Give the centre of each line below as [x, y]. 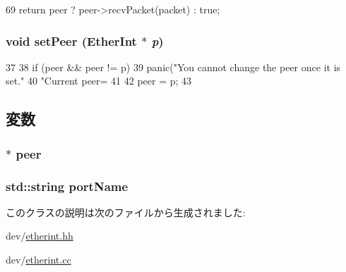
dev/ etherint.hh [40, 236]
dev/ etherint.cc [38, 260]
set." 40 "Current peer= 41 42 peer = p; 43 [99, 81]
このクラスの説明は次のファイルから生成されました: [126, 212]
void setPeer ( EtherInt [71, 41]
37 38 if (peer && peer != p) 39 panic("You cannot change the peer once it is [173, 67]
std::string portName [67, 186]
